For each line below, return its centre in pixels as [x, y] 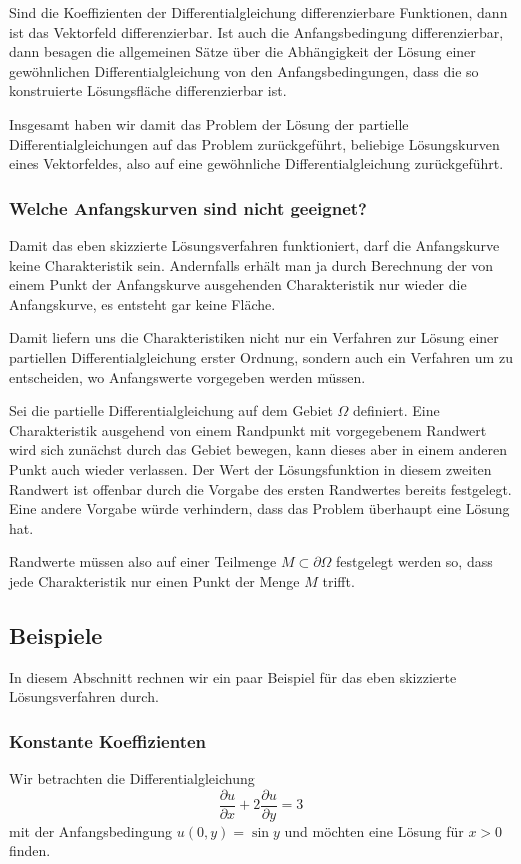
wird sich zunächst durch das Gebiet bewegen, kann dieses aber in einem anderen [258, 449]
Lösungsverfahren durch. [84, 696]
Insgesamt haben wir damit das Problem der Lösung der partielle [209, 123]
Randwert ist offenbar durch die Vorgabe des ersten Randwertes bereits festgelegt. [260, 488]
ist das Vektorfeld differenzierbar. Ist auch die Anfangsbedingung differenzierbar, [256, 31]
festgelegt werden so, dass [414, 561]
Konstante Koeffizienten [108, 740]
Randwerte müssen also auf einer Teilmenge [143, 561]
